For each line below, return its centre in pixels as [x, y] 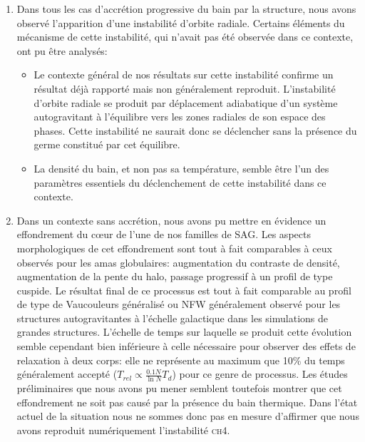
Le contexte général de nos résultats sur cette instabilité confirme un [184, 74]
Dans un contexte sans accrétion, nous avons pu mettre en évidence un [171, 220]
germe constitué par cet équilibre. [107, 144]
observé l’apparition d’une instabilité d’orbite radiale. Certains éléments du [181, 22]
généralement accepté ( [67, 374]
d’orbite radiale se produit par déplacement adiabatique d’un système [186, 102]
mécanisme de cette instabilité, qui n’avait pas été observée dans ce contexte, [185, 37]
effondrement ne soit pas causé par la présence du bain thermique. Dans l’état [187, 402]
